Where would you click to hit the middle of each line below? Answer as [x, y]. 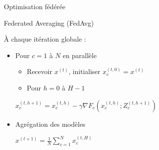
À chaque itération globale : [45, 39]
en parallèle [79, 55]
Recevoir [39, 71]
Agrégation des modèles [50, 124]
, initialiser [85, 71]
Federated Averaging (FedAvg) [49, 22]
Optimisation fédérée [35, 6]
